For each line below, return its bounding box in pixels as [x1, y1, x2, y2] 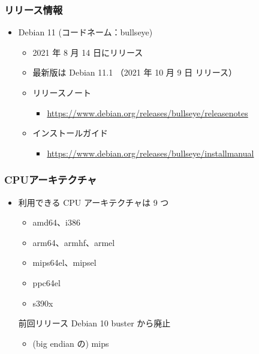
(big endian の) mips [32, 337, 109, 349]
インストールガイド [32, 127, 108, 139]
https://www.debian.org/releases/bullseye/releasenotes [47, 106, 248, 119]
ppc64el [32, 276, 61, 289]
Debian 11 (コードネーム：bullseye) [18, 26, 153, 38]
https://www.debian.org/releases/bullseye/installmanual [47, 146, 254, 159]
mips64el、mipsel [32, 256, 97, 269]
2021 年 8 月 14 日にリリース [32, 46, 143, 58]
